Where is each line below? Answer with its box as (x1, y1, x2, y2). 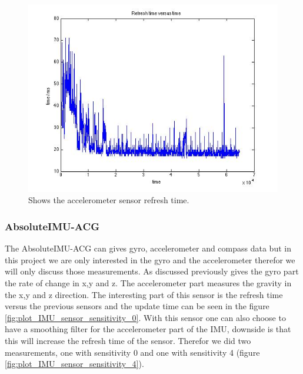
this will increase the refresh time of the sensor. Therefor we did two (5, 334, 251, 346)
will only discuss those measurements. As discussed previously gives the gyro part (5, 265, 299, 277)
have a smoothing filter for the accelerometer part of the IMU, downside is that (5, 323, 291, 335)
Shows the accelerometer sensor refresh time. (28, 194, 189, 206)
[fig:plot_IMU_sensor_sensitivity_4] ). (5, 358, 144, 370)
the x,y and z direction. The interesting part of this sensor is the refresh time (5, 288, 283, 300)
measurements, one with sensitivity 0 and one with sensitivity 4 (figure (5, 346, 260, 358)
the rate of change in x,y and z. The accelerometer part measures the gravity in (5, 276, 292, 289)
